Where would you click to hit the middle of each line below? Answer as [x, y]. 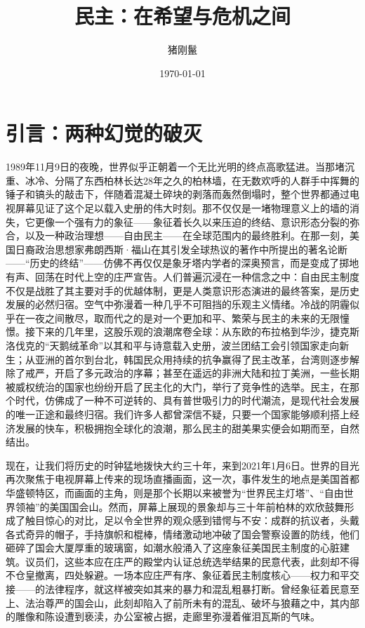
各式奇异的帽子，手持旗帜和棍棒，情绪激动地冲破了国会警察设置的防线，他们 [182, 534]
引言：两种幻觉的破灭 [104, 133]
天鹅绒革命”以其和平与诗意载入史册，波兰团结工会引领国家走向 [194, 345]
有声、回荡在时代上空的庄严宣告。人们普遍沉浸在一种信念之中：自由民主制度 [182, 276]
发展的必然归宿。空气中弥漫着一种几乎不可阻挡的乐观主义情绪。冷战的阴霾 [178, 304]
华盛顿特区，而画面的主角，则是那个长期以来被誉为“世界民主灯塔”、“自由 [175, 492]
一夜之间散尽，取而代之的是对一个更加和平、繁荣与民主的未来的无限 [182, 318]
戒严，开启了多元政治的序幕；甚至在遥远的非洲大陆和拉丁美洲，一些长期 [192, 373]
